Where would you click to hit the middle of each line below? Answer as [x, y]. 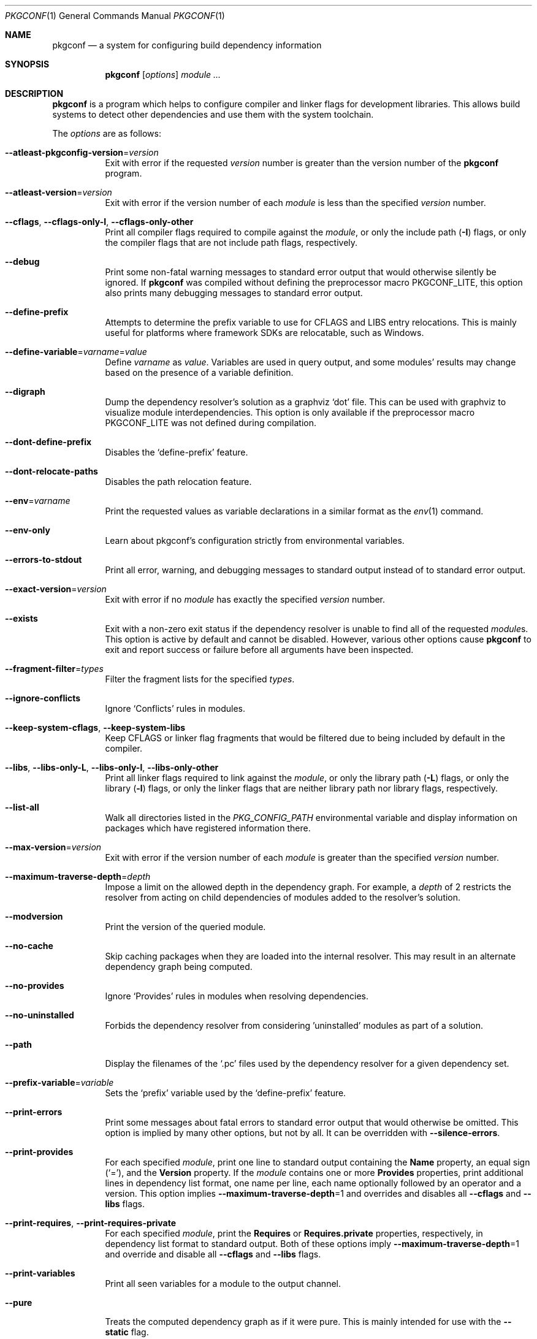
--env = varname [38, 501]
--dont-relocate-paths [51, 471]
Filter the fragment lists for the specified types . [200, 679]
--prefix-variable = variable [59, 1082]
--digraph [25, 391]
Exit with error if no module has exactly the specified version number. [245, 599]
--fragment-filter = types [54, 669]
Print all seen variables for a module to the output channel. [223, 1284]
